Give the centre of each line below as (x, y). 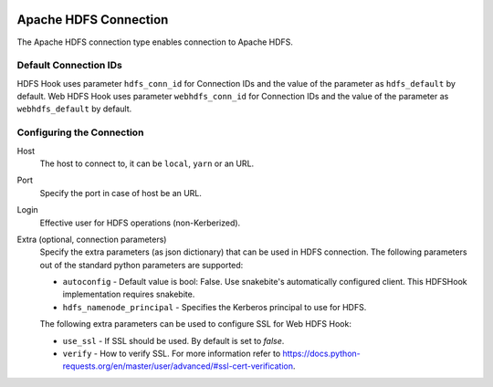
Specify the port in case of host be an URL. (121, 193)
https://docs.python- (321, 354)
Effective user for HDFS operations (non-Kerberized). (140, 223)
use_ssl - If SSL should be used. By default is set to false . (173, 340)
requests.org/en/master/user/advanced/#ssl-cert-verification (178, 366)
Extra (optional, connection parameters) (92, 239)
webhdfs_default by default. (74, 109)
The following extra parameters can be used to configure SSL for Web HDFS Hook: (195, 324)
